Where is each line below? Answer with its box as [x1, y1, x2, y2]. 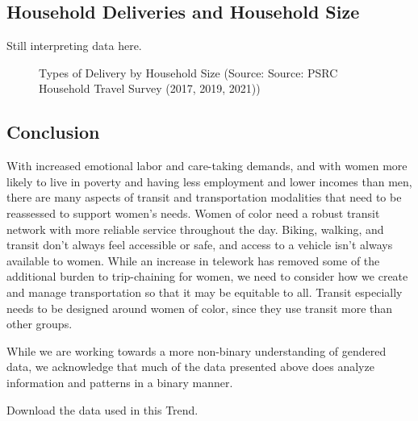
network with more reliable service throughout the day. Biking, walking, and [6, 220, 384, 237]
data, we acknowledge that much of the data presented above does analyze [6, 358, 374, 375]
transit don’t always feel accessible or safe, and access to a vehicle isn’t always [6, 236, 393, 253]
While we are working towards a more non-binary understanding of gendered [6, 342, 387, 359]
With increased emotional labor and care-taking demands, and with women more [6, 157, 408, 174]
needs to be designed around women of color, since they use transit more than [6, 299, 393, 316]
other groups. [6, 315, 73, 332]
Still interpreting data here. [6, 37, 142, 54]
